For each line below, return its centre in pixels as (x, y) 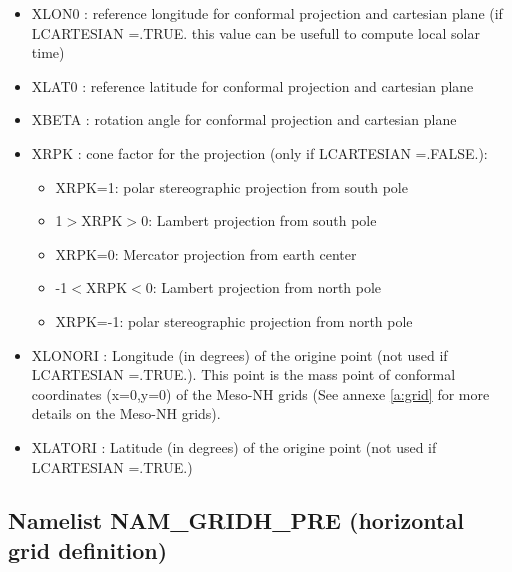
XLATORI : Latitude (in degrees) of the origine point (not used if (234, 446)
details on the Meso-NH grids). (126, 413)
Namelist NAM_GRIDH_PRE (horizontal (236, 520)
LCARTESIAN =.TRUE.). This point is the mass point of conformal (243, 374)
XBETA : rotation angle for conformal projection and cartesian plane (244, 119)
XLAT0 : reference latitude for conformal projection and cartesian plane (252, 85)
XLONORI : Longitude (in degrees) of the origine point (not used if (239, 354)
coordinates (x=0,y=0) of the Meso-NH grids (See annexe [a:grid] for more (260, 393)
